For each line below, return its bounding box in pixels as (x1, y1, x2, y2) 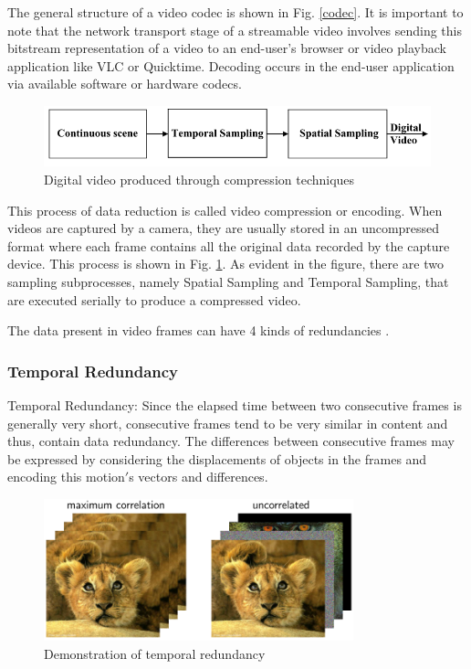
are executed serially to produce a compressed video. (7, 290, 301, 309)
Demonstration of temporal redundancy (44, 643, 266, 663)
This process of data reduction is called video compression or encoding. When (7, 200, 443, 219)
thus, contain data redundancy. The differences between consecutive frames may (7, 431, 455, 451)
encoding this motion (7, 467, 125, 486)
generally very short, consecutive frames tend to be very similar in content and (7, 413, 448, 432)
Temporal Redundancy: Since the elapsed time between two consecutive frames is (7, 395, 462, 414)
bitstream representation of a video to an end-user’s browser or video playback (7, 38, 446, 58)
